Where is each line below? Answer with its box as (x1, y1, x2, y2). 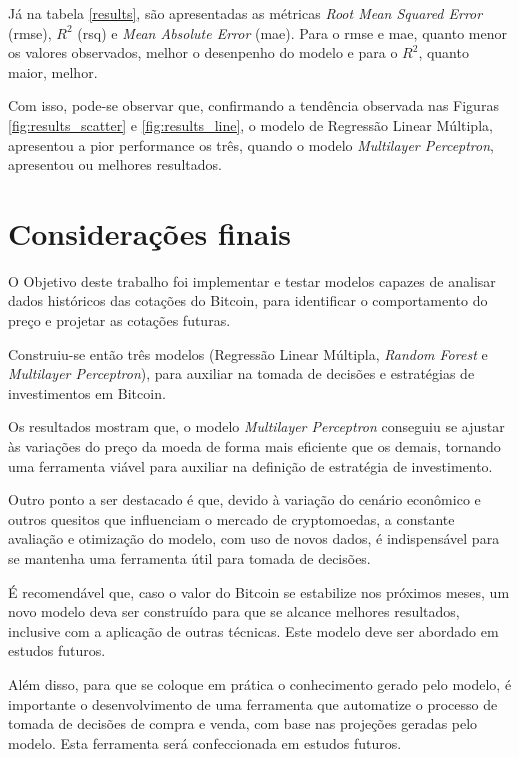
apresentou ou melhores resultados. (8, 154, 222, 175)
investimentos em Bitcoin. (8, 382, 166, 403)
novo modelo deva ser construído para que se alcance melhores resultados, (8, 601, 460, 622)
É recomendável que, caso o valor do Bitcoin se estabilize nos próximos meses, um (8, 581, 510, 602)
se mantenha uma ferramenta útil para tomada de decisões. (8, 548, 371, 568)
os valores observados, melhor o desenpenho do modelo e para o (8, 42, 398, 63)
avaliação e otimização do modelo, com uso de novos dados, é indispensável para (8, 528, 500, 549)
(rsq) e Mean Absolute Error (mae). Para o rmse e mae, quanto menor (77, 22, 507, 43)
